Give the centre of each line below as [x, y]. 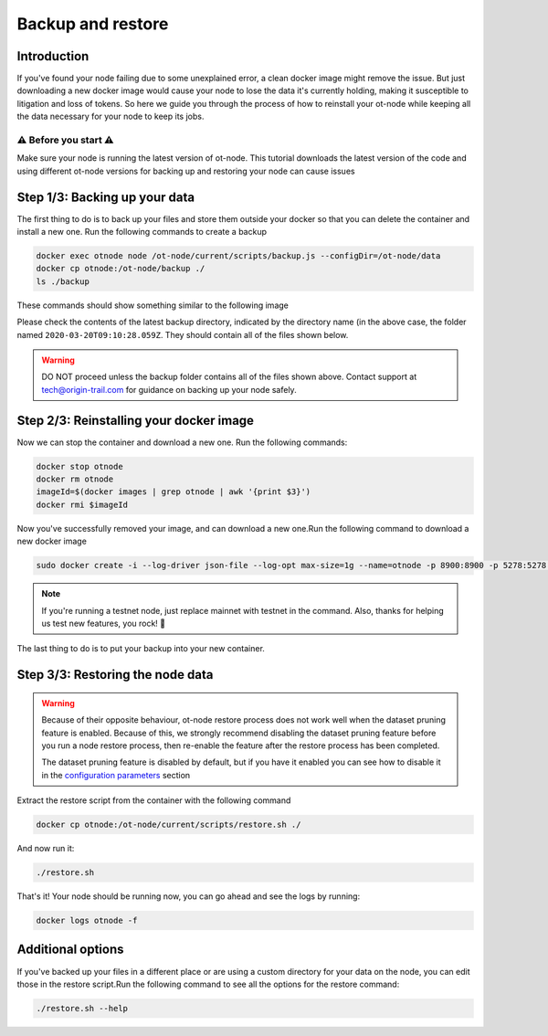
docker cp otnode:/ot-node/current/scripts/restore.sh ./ [169, 825]
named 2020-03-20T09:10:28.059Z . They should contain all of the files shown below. [183, 334]
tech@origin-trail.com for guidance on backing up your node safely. [169, 389]
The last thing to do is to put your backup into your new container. [141, 649]
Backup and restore [93, 24]
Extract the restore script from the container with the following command [154, 800]
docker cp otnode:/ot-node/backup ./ [121, 269]
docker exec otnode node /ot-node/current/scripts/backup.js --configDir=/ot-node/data [238, 256]
